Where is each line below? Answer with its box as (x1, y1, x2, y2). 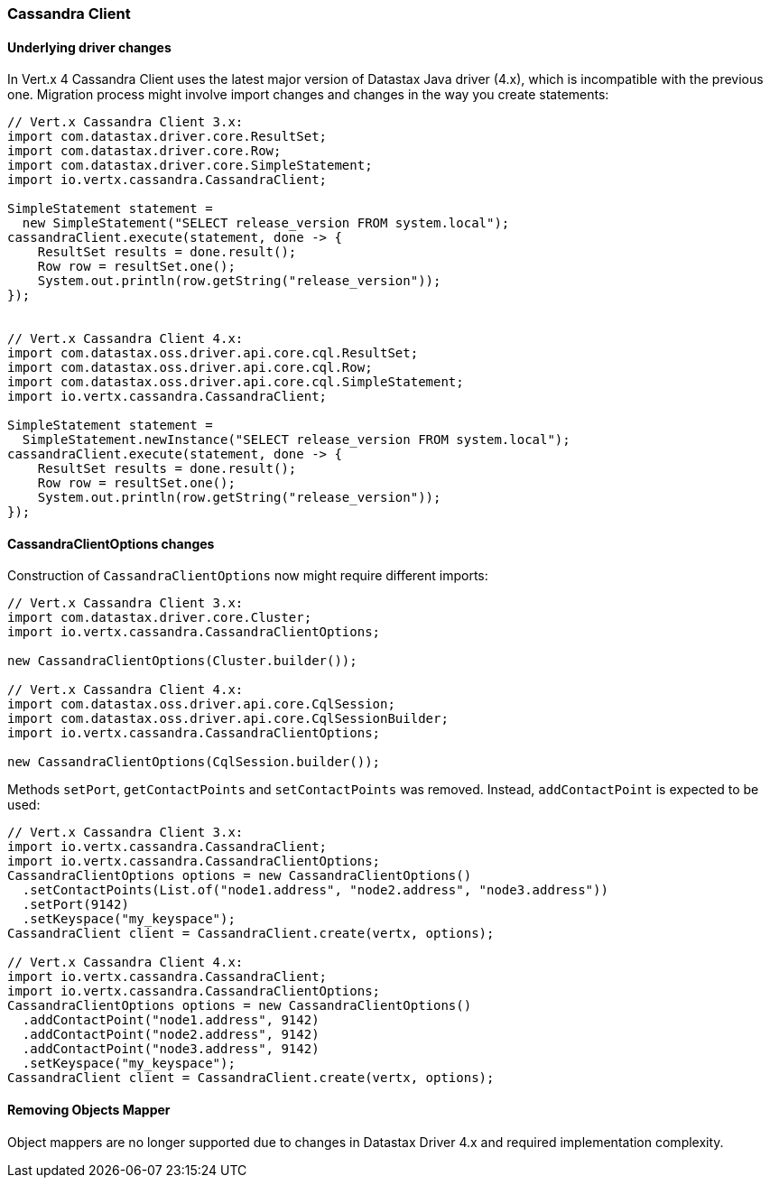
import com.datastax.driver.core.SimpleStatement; (7, 158, 373, 173)
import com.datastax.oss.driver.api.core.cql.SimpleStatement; (7, 375, 464, 390)
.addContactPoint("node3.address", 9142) (22, 1042, 320, 1057)
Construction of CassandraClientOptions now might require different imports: (7, 568, 488, 584)
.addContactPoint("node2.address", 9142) (22, 1027, 320, 1042)
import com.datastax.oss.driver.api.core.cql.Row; (7, 360, 373, 375)
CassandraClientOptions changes (7, 535, 215, 551)
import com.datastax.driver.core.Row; (7, 143, 282, 159)
